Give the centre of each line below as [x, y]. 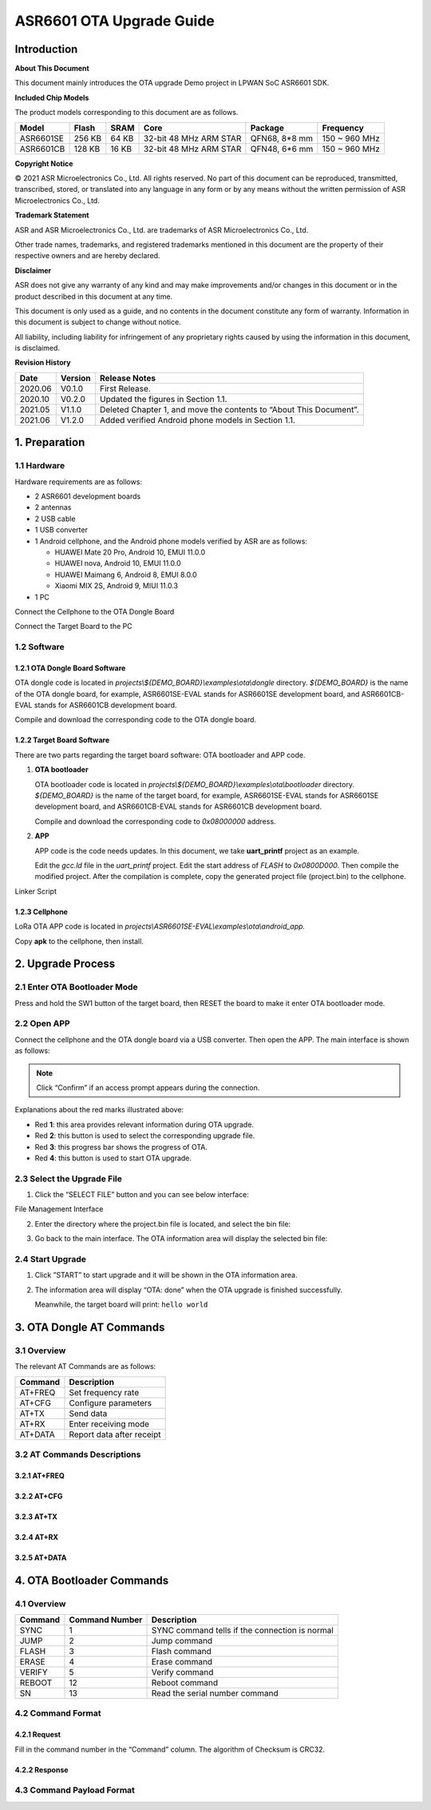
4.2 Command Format [58, 1713]
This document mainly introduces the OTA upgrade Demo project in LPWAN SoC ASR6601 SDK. [172, 83]
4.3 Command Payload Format [75, 1790]
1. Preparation [50, 442]
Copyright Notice [44, 163]
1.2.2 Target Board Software [62, 740]
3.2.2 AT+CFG [39, 1496]
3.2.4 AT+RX [37, 1537]
